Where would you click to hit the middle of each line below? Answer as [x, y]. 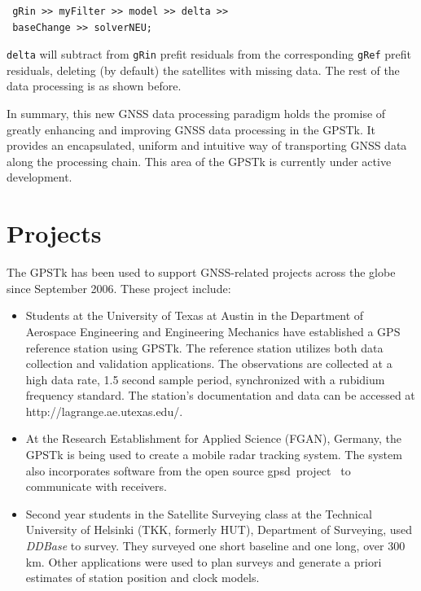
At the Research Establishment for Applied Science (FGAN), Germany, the [213, 438]
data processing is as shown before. [94, 86]
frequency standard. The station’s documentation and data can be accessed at [220, 395]
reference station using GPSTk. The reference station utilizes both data [204, 347]
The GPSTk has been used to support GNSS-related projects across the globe [201, 272]
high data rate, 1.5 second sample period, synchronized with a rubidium [205, 379]
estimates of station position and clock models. [143, 578]
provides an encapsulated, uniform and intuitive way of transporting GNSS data [207, 145]
